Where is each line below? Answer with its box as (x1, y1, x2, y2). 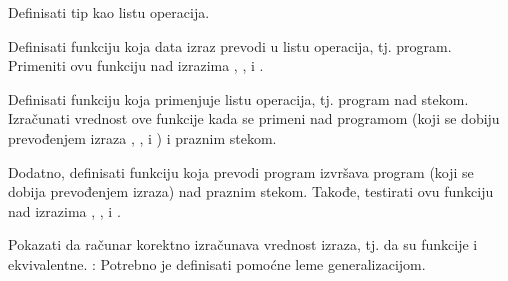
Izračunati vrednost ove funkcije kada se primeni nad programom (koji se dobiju (8, 108, 500, 129)
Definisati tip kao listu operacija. (8, 2, 210, 22)
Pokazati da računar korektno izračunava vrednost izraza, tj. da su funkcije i (8, 234, 478, 255)
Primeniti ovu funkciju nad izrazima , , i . (8, 55, 264, 76)
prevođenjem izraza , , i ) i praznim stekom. (8, 127, 277, 148)
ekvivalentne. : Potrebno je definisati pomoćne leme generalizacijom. (8, 253, 426, 274)
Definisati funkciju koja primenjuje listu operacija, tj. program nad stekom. (8, 88, 469, 109)
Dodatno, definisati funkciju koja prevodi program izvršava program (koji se (8, 161, 474, 182)
